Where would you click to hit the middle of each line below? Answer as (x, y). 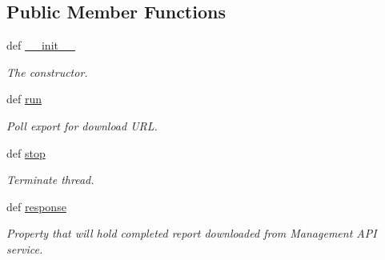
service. (25, 248)
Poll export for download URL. (82, 125)
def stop (26, 152)
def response (36, 206)
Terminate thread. (50, 180)
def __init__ (41, 45)
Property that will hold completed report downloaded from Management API (192, 233)
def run (24, 99)
